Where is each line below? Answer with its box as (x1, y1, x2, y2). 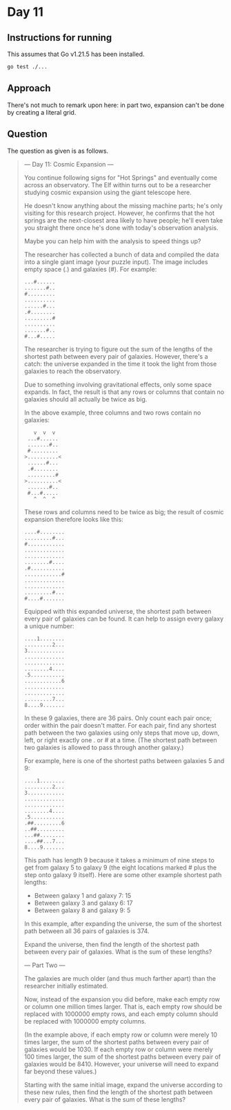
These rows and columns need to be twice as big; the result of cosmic (23, 507, 224, 516)
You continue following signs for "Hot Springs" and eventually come (23, 173, 217, 182)
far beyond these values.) (23, 1067, 97, 1075)
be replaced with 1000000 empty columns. (23, 1017, 147, 1025)
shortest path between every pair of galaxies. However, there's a (23, 352, 208, 360)
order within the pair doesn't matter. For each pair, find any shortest (23, 721, 217, 729)
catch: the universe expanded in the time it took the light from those (23, 359, 217, 368)
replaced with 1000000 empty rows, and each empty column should (23, 1010, 219, 1018)
